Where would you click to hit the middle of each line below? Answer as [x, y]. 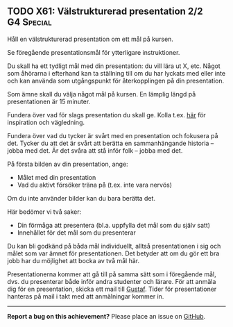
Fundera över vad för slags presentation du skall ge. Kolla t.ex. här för [106, 115]
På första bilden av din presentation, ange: [68, 164]
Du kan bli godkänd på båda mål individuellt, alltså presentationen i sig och [114, 246]
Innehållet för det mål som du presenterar [77, 233]
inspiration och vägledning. [46, 122]
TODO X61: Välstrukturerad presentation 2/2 [105, 11]
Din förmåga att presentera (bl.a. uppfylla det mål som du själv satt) [113, 225]
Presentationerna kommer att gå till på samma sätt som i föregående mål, [112, 274]
